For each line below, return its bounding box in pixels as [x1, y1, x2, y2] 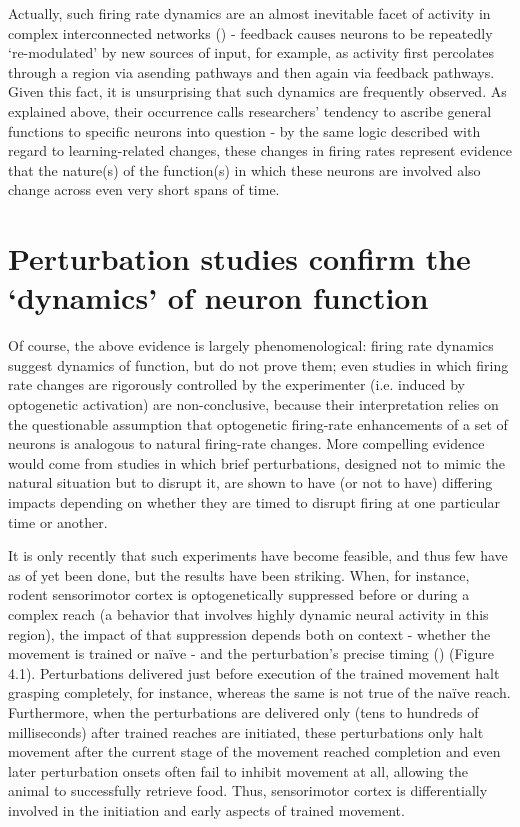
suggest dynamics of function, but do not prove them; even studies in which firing [8, 354, 509, 375]
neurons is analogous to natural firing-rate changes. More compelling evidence [8, 433, 485, 454]
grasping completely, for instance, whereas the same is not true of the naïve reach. [8, 682, 511, 703]
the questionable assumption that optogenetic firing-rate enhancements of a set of [8, 413, 508, 434]
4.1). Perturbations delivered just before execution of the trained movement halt [8, 662, 500, 683]
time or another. [8, 511, 108, 532]
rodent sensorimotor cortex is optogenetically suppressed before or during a [8, 584, 470, 605]
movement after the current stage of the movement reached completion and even [8, 741, 501, 762]
